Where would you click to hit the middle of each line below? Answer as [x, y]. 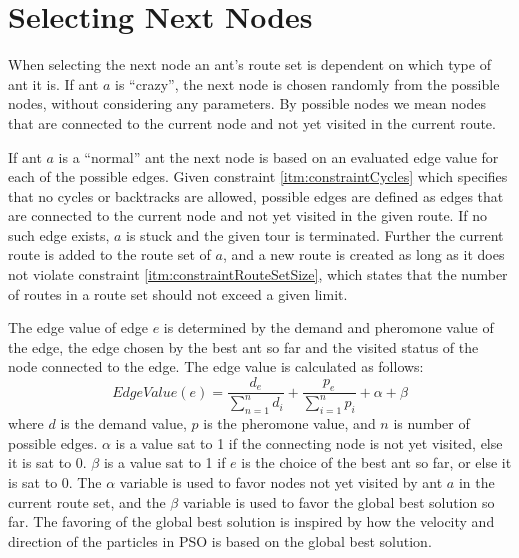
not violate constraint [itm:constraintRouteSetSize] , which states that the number [258, 274]
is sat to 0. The [55, 482]
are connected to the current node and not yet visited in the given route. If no [247, 215]
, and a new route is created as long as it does [363, 254]
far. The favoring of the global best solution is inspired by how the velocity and [251, 521]
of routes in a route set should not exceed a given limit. [178, 293]
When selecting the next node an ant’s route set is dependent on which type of [249, 64]
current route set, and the [87, 501]
